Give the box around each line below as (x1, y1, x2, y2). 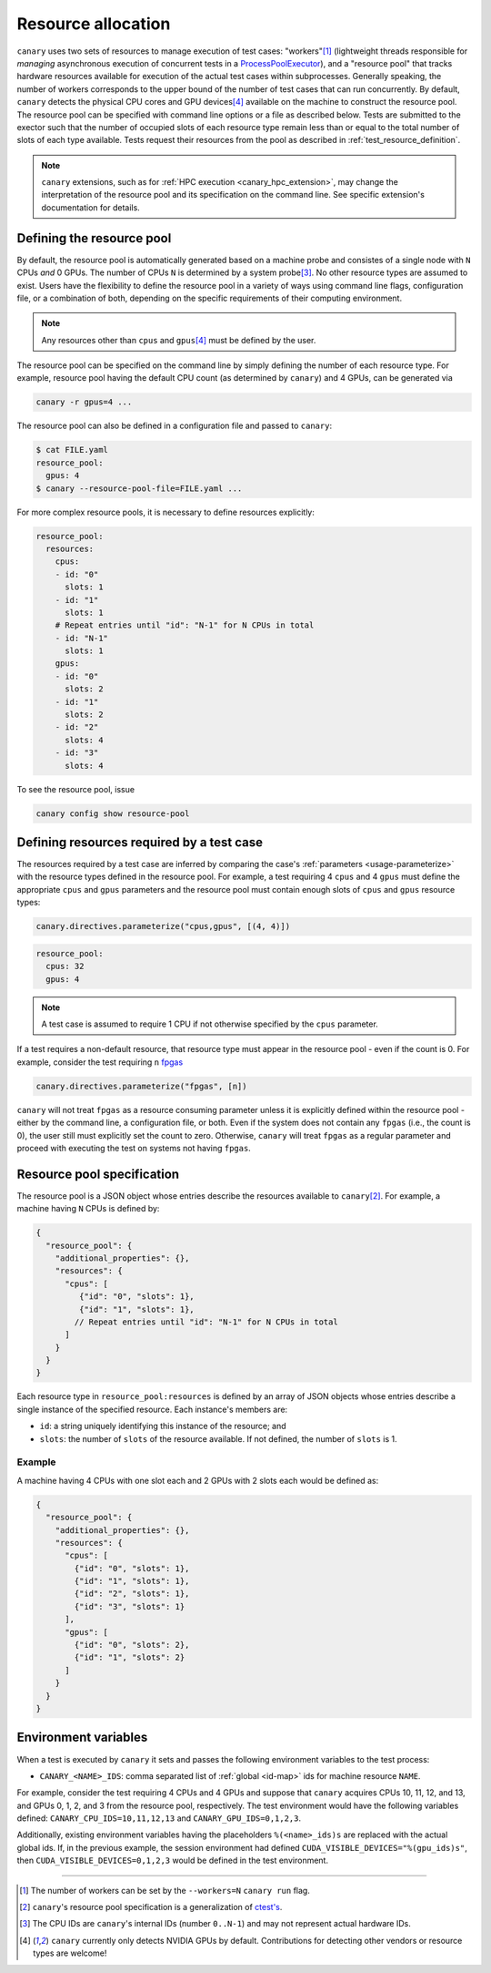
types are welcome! (33, 1947, 107, 1958)
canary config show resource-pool (35, 808, 190, 819)
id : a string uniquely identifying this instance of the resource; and (39, 1421, 286, 1432)
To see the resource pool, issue (16, 783, 135, 794)
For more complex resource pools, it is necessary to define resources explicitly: (16, 506, 316, 517)
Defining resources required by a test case (16, 834, 264, 850)
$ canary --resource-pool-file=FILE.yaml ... (35, 483, 243, 494)
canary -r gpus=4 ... (35, 397, 133, 407)
